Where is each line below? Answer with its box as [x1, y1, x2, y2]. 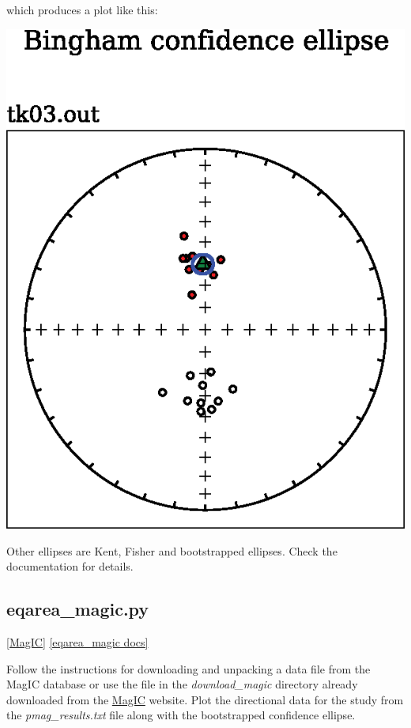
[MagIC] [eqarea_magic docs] [6, 634, 149, 650]
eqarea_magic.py [6, 597, 149, 621]
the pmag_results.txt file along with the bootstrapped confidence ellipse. [6, 707, 356, 723]
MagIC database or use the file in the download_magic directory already [6, 676, 358, 692]
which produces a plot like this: [6, 2, 158, 17]
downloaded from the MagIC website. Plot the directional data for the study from [6, 691, 404, 707]
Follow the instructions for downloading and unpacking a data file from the [6, 660, 371, 677]
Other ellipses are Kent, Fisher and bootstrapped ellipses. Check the [6, 542, 337, 559]
